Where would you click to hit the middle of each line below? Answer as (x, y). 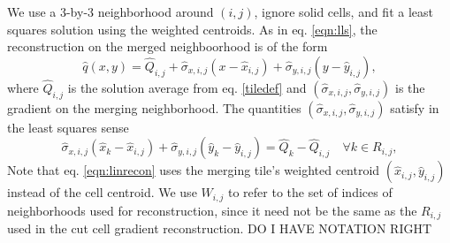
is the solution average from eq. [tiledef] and (187, 87)
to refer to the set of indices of (310, 192)
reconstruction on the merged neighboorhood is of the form (168, 46)
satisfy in (415, 107)
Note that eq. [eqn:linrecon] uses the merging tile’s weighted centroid (194, 170)
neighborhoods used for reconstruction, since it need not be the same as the (212, 210)
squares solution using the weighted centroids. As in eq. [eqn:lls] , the (192, 29)
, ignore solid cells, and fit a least (343, 11)
